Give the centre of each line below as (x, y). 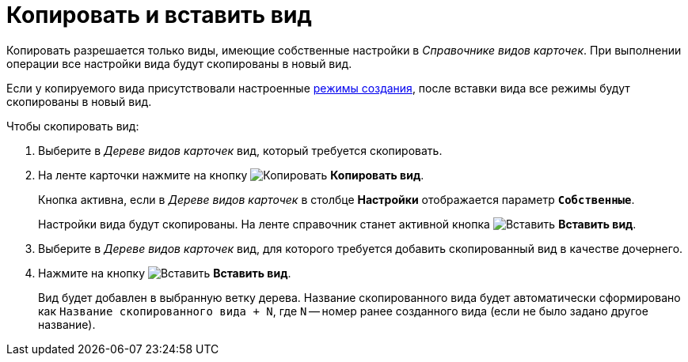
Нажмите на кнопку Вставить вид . (165, 273)
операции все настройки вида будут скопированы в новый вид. (179, 63)
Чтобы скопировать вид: (73, 126)
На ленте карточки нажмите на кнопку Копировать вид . (231, 175)
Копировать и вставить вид (159, 15)
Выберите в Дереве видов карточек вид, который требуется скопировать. (240, 150)
